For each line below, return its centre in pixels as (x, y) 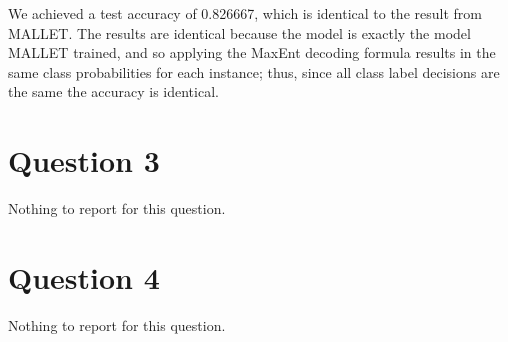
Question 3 (84, 160)
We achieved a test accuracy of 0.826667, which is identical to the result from (245, 13)
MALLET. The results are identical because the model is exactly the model (239, 32)
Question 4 (84, 276)
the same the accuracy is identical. (113, 91)
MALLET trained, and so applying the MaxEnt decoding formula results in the (252, 52)
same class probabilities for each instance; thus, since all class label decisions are (254, 71)
